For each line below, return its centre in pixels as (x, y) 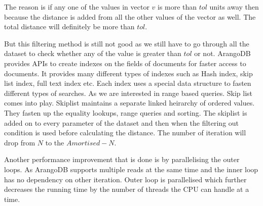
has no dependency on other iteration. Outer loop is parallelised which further (125, 179)
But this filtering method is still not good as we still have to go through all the (127, 43)
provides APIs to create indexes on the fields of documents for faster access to (125, 63)
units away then (234, 7)
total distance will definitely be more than (69, 27)
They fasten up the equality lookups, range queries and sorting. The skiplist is (126, 112)
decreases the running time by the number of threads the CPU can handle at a (127, 189)
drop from (20, 142)
